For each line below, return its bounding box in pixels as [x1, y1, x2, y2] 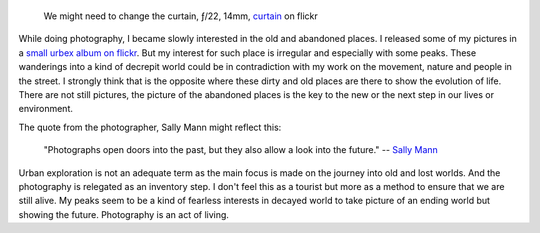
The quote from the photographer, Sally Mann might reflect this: [18, 121, 282, 133]
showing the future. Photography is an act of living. [18, 208, 230, 220]
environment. [18, 103, 74, 115]
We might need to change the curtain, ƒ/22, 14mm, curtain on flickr [43, 10, 319, 22]
